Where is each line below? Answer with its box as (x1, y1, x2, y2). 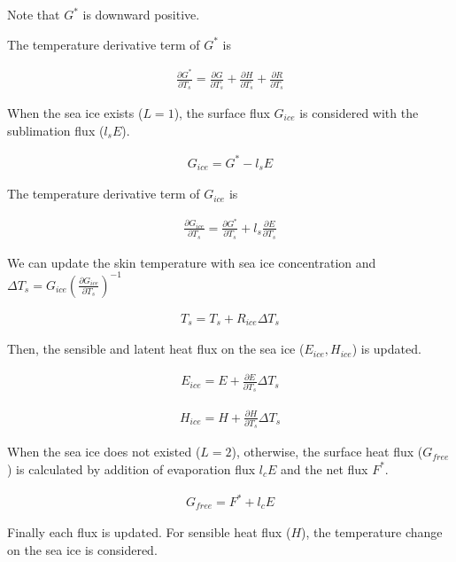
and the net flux (281, 459, 368, 478)
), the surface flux (174, 104, 270, 122)
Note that (7, 5, 60, 23)
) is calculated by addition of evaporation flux (7, 459, 256, 478)
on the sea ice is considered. (7, 541, 158, 559)
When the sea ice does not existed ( (7, 442, 201, 461)
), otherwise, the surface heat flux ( (231, 442, 423, 461)
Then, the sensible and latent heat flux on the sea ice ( (7, 340, 305, 358)
